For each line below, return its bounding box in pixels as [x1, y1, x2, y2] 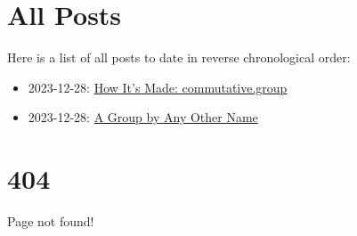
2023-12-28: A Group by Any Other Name [28, 108, 258, 126]
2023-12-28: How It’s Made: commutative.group [28, 77, 288, 96]
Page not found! [7, 212, 94, 231]
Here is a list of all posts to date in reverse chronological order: [7, 48, 351, 67]
